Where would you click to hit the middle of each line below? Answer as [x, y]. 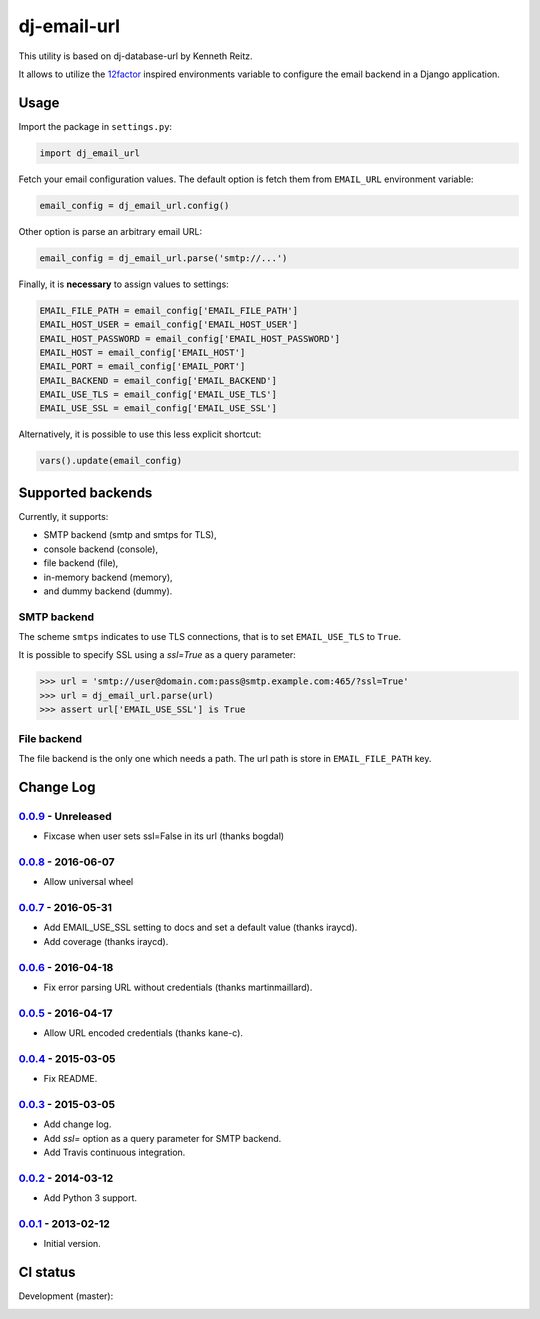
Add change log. [77, 1124]
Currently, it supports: [63, 516]
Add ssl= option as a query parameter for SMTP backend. [162, 1138]
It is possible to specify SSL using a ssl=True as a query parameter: [157, 655]
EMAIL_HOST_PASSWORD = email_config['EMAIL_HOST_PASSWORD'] [190, 338]
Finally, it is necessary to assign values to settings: [123, 284]
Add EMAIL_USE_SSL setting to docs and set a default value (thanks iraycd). [200, 927]
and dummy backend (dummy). [108, 591]
